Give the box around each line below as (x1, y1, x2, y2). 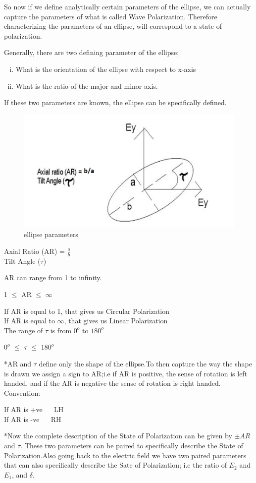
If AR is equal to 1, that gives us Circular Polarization (4, 305, 170, 316)
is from (50, 325, 72, 335)
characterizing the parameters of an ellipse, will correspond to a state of (4, 21, 222, 31)
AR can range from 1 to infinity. (4, 272, 102, 283)
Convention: (4, 387, 41, 398)
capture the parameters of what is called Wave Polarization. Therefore (4, 11, 217, 21)
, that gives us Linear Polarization (64, 315, 168, 326)
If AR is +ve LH (4, 404, 64, 415)
